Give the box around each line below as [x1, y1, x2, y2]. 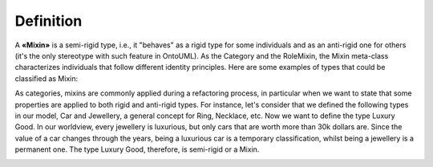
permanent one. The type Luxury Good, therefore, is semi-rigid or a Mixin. [14, 145, 260, 154]
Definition [14, 12, 83, 30]
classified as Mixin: [14, 73, 79, 83]
